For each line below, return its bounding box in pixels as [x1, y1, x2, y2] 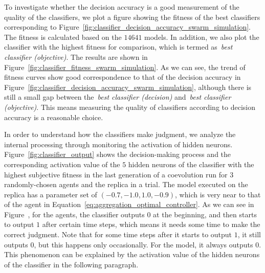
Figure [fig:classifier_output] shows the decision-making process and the [4, 149, 231, 160]
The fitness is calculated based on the [4, 31, 122, 42]
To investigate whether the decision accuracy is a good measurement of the [4, 2, 239, 12]
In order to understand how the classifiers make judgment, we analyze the [4, 129, 236, 140]
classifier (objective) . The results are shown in [4, 51, 148, 62]
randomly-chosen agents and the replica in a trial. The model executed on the [4, 179, 248, 190]
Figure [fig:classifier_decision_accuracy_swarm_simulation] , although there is [4, 81, 252, 92]
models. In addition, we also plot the [144, 31, 259, 42]
